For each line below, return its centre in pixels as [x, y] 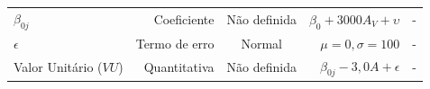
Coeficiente [184, 19]
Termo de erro [175, 43]
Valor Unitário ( [58, 67]
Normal [261, 43]
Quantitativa [179, 67]
